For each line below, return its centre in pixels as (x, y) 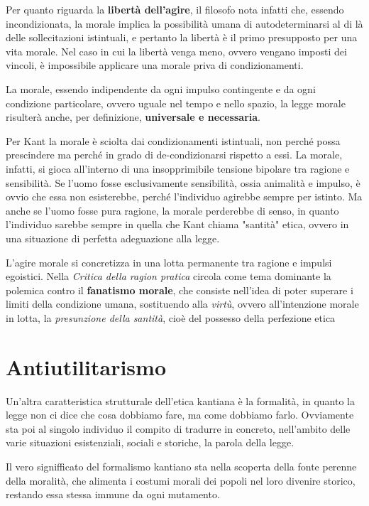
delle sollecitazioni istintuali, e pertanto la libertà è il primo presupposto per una (182, 37)
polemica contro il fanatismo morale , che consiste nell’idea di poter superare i (180, 290)
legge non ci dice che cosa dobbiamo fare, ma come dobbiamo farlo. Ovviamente (180, 415)
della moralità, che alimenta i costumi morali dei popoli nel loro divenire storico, (181, 480)
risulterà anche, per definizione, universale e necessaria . (133, 117)
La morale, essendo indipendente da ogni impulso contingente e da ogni (161, 88)
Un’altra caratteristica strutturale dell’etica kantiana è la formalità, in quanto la (180, 400)
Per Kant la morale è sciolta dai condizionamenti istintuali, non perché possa (173, 140)
